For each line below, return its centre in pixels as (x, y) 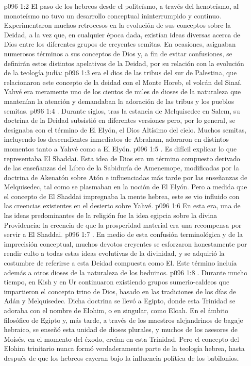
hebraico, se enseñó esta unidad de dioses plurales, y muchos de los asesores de (121, 329)
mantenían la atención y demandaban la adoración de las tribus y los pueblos (119, 101)
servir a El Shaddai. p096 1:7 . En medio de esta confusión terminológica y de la (123, 234)
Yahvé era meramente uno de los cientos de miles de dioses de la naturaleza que (123, 91)
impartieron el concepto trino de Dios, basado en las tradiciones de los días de (120, 291)
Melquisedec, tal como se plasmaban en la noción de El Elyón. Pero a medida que (125, 187)
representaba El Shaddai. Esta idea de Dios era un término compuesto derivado (122, 158)
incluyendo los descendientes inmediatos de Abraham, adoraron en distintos (116, 139)
